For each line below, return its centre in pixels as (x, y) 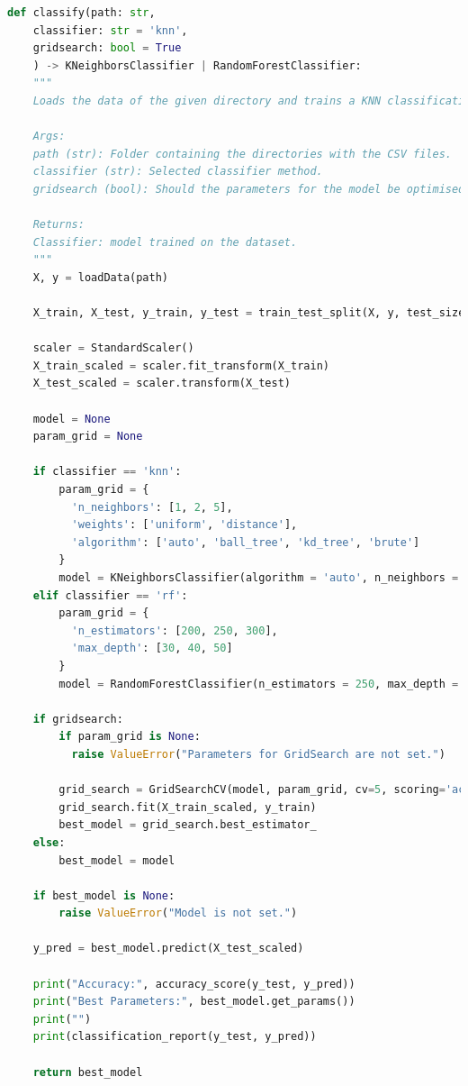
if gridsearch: (78, 719)
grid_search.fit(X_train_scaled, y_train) (188, 807)
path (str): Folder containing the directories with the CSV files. (242, 154)
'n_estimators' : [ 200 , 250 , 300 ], (175, 630)
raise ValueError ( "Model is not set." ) (178, 913)
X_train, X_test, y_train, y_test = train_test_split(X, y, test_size (249, 313)
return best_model (88, 1072)
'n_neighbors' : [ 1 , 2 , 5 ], (152, 507)
